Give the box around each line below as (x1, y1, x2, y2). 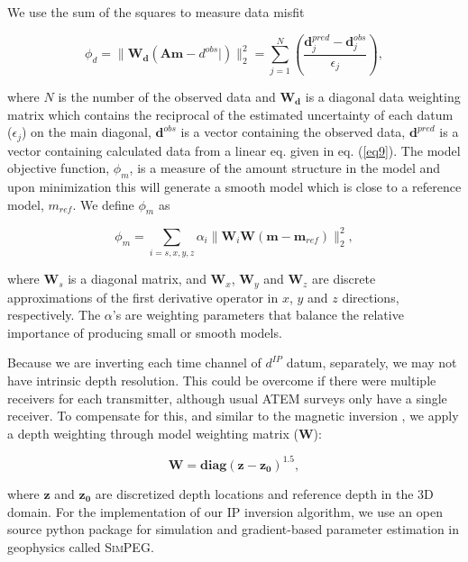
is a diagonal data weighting (305, 87, 461, 105)
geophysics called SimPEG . (7, 537, 154, 556)
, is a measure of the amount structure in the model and (129, 159, 441, 177)
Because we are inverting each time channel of (7, 353, 262, 372)
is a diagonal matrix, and (68, 269, 206, 288)
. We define (72, 195, 134, 213)
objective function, (7, 159, 110, 177)
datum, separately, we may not (286, 353, 457, 372)
